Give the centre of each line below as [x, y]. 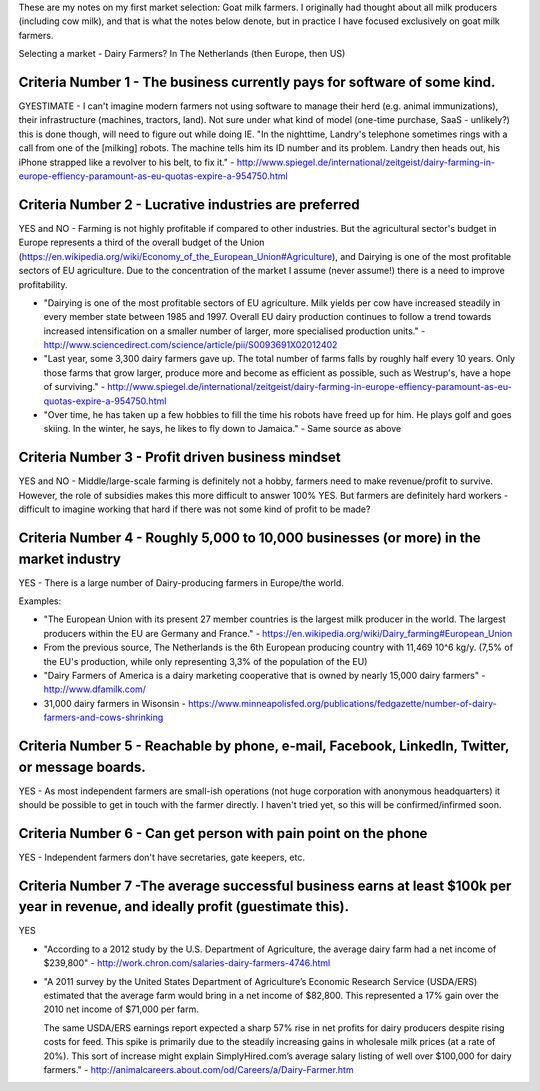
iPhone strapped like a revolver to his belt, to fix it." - [126, 162]
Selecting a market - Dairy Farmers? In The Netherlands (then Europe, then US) [182, 54]
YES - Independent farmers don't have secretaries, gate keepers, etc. [161, 857]
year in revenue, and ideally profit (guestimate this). [184, 906]
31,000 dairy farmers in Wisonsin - [115, 703]
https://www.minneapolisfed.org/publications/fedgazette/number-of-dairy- [342, 703]
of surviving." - [74, 387]
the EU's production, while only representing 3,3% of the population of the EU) [205, 661]
